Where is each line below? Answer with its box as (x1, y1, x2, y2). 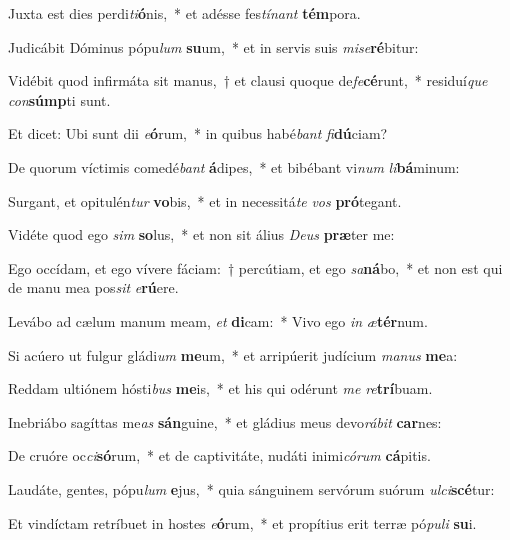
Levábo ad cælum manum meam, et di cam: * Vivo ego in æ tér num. (8, 310, 428, 331)
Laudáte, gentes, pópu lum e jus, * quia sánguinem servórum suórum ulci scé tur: (8, 478, 495, 499)
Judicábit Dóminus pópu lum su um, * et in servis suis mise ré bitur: (8, 36, 419, 57)
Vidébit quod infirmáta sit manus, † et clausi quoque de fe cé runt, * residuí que (8, 70, 488, 91)
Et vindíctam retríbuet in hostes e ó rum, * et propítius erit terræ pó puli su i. (8, 512, 477, 533)
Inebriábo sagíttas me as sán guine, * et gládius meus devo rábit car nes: (8, 411, 442, 432)
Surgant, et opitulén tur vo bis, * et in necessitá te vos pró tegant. (8, 190, 402, 211)
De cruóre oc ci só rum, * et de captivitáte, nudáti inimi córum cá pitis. (8, 445, 431, 466)
